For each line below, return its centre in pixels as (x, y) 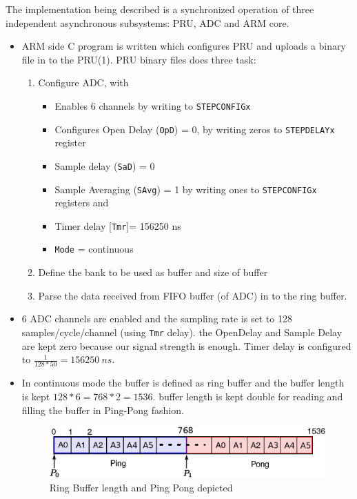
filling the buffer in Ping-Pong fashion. (103, 410)
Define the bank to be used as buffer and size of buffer (153, 272)
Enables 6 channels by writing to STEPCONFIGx (153, 105)
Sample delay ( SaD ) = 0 (105, 165)
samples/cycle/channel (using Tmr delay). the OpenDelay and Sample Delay (182, 332)
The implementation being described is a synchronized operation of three (160, 9)
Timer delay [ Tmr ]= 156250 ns (118, 225)
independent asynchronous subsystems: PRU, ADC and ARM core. (147, 22)
